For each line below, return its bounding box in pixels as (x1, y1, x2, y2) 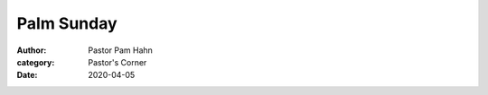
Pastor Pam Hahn (88, 45, 154, 56)
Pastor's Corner (88, 56, 147, 67)
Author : (16, 45, 47, 56)
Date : (16, 70, 38, 81)
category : (16, 56, 55, 67)
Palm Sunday (16, 13, 117, 33)
